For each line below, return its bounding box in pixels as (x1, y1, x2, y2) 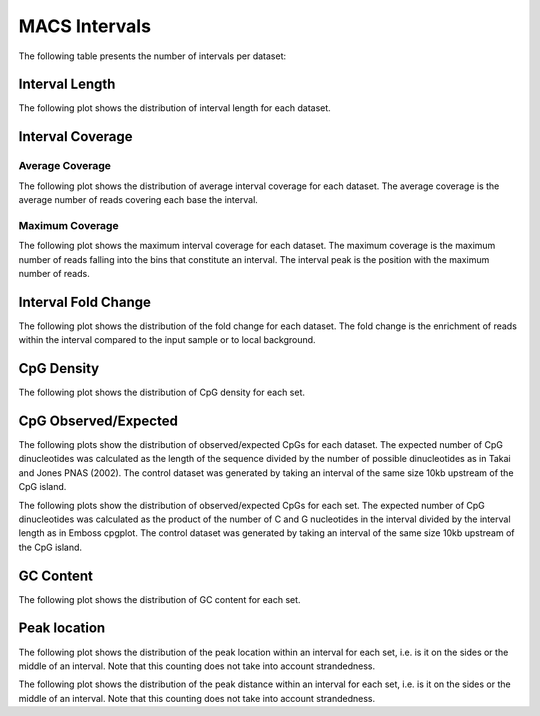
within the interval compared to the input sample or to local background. (18, 334, 316, 346)
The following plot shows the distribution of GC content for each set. (18, 593, 301, 605)
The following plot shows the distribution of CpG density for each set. (18, 386, 305, 399)
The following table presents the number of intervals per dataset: (18, 50, 287, 62)
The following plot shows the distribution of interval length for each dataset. (18, 102, 332, 114)
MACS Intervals (18, 15, 152, 37)
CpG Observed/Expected (18, 412, 179, 429)
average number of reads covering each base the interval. (18, 194, 259, 205)
